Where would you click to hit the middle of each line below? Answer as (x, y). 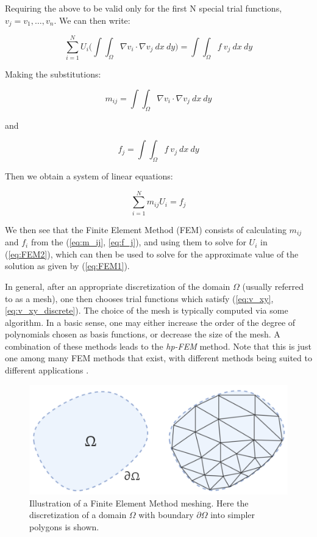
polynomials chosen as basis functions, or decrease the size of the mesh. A (143, 334)
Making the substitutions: (53, 74)
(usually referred (273, 286)
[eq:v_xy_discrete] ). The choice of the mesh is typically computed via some (147, 310)
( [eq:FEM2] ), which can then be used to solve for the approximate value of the (152, 254)
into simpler (233, 515)
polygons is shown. (64, 526)
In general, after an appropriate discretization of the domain (118, 286)
